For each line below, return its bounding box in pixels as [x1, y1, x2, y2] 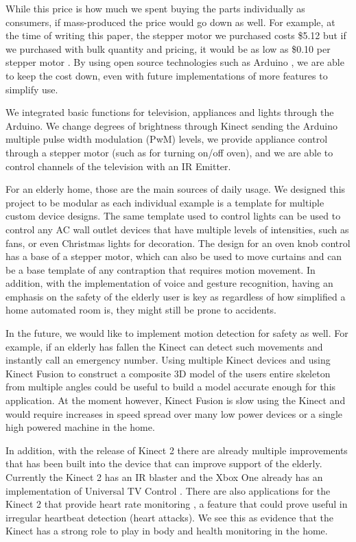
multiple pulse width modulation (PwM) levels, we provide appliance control [5, 132, 328, 146]
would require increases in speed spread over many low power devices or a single [5, 406, 343, 421]
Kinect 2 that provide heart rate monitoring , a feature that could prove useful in [5, 497, 348, 511]
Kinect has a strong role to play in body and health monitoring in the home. [5, 523, 328, 538]
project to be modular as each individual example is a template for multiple [5, 195, 324, 209]
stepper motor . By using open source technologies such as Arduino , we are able [5, 55, 344, 69]
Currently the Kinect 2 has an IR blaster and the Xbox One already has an [5, 470, 323, 484]
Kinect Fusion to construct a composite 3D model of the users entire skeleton [5, 366, 331, 380]
